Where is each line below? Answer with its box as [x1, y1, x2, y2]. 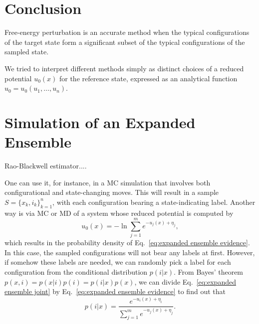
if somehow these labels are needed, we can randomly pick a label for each [4, 257, 231, 267]
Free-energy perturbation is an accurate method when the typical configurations [4, 27, 250, 37]
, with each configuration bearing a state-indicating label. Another [52, 196, 256, 207]
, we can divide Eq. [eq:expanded [134, 276, 236, 287]
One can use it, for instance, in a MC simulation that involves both [4, 177, 211, 187]
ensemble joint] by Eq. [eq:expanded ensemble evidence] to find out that [4, 286, 226, 297]
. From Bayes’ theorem [174, 267, 244, 277]
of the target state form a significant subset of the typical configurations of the [4, 36, 245, 47]
